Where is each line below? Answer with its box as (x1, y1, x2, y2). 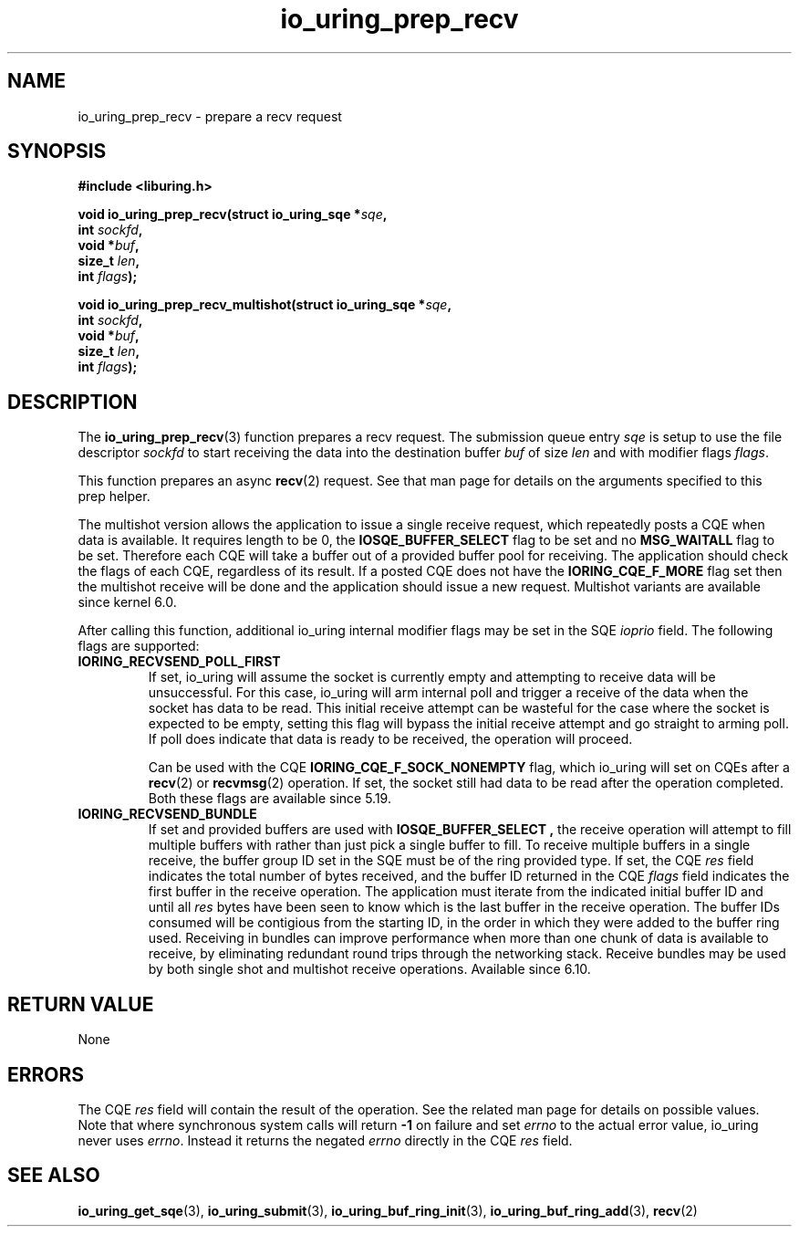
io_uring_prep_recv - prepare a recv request (78, 108, 342, 124)
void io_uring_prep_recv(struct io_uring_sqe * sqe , (78, 206, 388, 223)
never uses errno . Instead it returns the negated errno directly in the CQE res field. (78, 1132, 573, 1148)
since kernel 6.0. (78, 594, 177, 611)
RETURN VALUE (7, 992, 154, 1016)
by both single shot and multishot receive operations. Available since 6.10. (148, 961, 591, 978)
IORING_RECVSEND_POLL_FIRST (78, 654, 281, 670)
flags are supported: (78, 638, 200, 654)
